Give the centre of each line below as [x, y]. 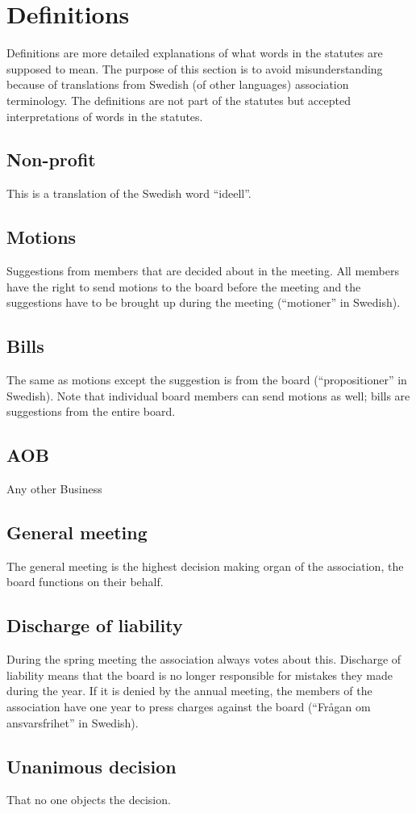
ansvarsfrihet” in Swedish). [73, 722]
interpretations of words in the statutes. [105, 116]
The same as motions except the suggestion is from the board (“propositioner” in [207, 380]
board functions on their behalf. [85, 582]
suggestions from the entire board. [91, 411]
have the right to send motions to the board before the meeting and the [184, 286]
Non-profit [51, 159]
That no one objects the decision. [89, 800]
